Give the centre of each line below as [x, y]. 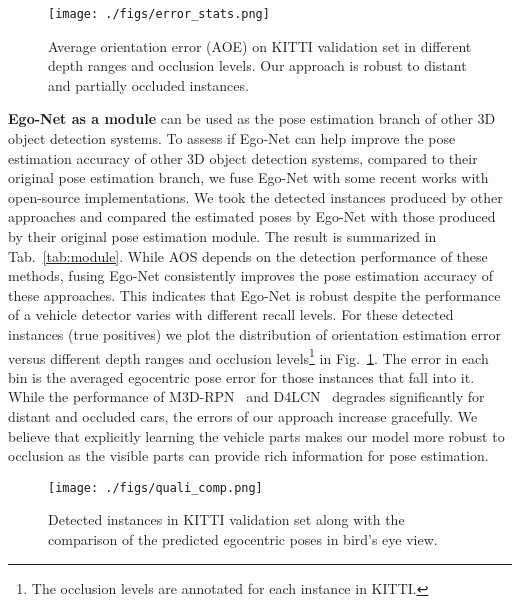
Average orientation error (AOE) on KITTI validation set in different [260, 45]
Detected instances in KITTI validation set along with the [226, 519]
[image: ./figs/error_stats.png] [159, 14]
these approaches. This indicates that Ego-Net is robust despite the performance [254, 294]
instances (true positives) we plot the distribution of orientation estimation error [255, 333]
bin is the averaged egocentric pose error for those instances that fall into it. [241, 376]
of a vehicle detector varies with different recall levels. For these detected [231, 314]
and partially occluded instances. [148, 84]
